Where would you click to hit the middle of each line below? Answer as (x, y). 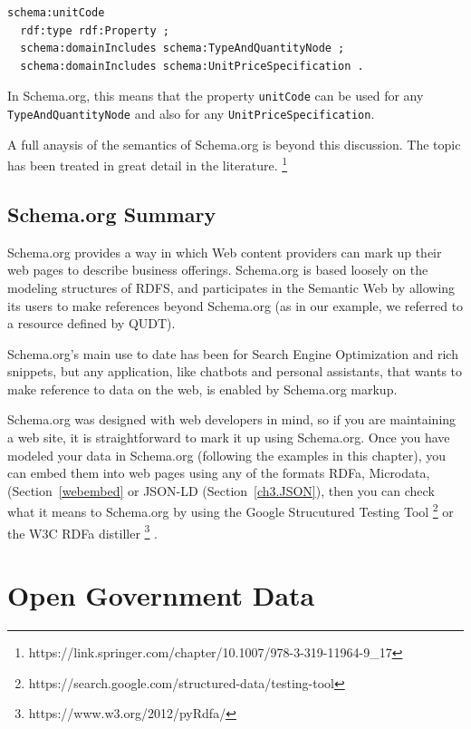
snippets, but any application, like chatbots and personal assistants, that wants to (235, 371)
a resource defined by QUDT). (91, 323)
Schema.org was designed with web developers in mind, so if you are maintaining (232, 419)
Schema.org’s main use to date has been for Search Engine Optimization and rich (233, 353)
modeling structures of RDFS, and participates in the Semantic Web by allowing (231, 287)
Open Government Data (161, 595)
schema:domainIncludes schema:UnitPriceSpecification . (192, 66)
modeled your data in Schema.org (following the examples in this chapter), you (227, 455)
